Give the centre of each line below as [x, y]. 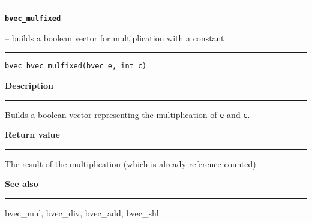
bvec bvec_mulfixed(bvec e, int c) [76, 66]
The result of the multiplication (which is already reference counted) [130, 163]
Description [29, 85]
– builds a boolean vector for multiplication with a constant [115, 37]
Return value [32, 135]
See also [22, 184]
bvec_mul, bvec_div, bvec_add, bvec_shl [82, 213]
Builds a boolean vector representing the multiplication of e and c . [127, 114]
